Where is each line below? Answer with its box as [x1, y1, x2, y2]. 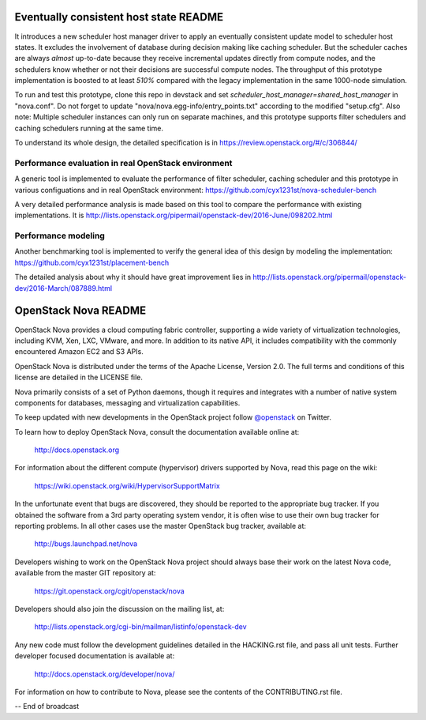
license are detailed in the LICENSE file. [14, 372, 144, 383]
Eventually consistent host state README [14, 10, 224, 24]
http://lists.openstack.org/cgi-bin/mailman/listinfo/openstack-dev [34, 622, 248, 631]
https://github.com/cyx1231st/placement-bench [14, 258, 170, 267]
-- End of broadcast [14, 702, 80, 711]
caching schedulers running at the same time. [14, 123, 163, 133]
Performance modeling [14, 230, 106, 241]
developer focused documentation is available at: [14, 651, 175, 661]
